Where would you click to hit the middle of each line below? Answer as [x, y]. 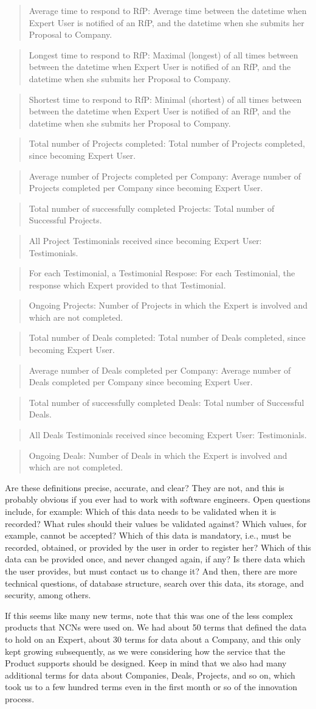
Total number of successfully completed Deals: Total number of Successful [167, 402]
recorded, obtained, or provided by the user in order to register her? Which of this [158, 547]
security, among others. [48, 595]
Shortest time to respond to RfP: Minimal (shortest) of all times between [165, 99]
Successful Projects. [65, 220]
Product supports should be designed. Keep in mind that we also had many [146, 663]
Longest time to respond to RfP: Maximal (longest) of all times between [163, 54]
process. [20, 698]
